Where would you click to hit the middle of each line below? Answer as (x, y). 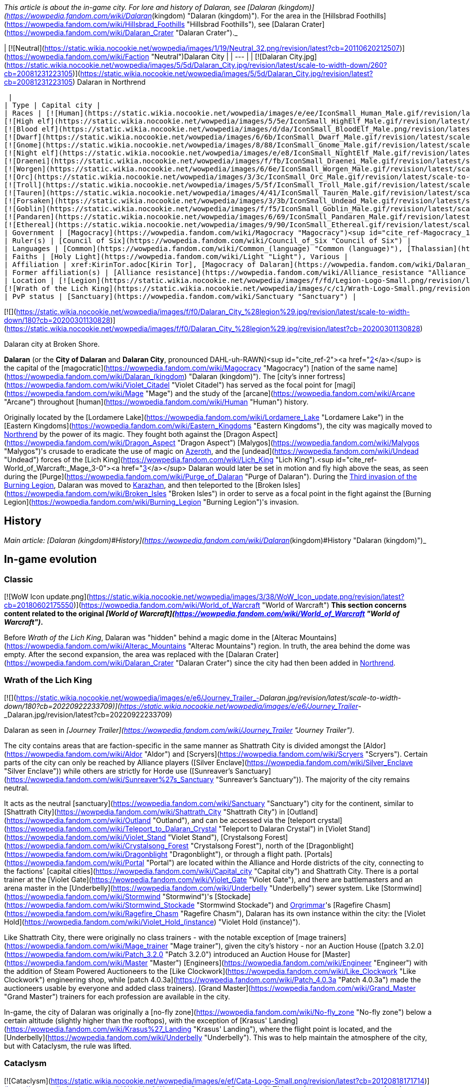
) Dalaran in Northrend (109, 82)
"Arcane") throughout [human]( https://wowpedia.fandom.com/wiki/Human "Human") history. (156, 402)
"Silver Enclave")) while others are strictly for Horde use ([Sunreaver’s (119, 771)
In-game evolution (51, 559)
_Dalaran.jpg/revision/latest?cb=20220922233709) (88, 714)
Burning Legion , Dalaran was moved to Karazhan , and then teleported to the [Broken (143, 485)
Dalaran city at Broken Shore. (52, 344)
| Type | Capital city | (52, 105)
